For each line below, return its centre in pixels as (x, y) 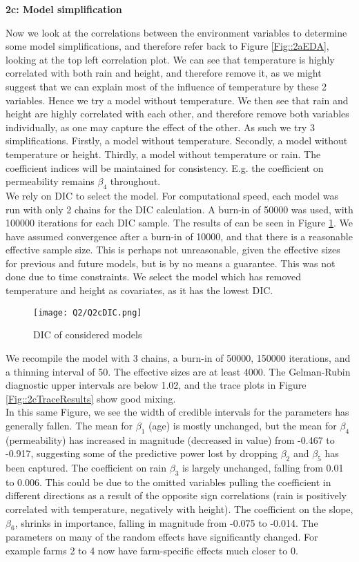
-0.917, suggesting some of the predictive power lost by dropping (142, 453)
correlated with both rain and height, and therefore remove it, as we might (164, 73)
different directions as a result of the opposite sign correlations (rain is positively (176, 495)
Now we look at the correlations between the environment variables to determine (176, 32)
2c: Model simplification (64, 9)
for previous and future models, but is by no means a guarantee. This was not (171, 263)
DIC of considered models (88, 335)
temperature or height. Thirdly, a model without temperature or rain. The (163, 154)
